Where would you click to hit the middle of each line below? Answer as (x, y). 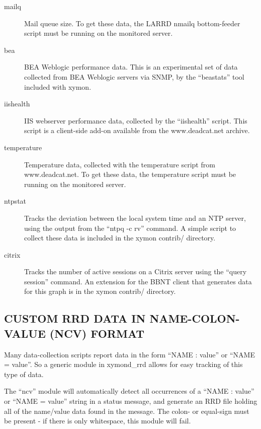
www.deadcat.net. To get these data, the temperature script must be (130, 174)
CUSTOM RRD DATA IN (75, 318)
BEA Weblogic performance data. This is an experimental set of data (131, 67)
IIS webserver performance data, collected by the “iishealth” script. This (136, 120)
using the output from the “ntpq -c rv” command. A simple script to (130, 228)
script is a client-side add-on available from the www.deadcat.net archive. (137, 130)
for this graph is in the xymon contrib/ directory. (100, 291)
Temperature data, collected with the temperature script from (120, 164)
